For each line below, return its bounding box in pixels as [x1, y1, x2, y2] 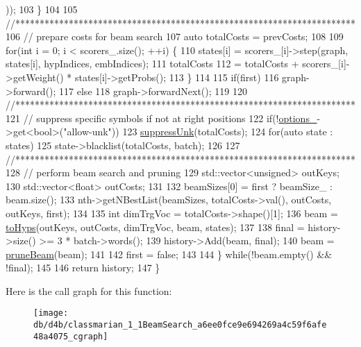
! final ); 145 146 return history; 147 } [6, 260, 160, 275]
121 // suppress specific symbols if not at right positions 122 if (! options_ [6, 110, 317, 125]
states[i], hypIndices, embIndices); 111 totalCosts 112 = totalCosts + [6, 56, 299, 71]
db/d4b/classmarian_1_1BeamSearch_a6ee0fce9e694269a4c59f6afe [33, 320, 327, 330]
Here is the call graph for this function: [6, 283, 172, 298]
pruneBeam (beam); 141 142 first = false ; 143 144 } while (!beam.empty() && [6, 246, 333, 261]
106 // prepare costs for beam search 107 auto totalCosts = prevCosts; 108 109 [6, 29, 344, 44]
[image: [33, 308, 69, 319]
